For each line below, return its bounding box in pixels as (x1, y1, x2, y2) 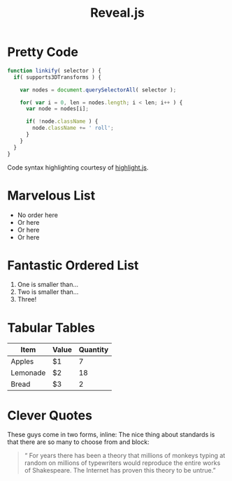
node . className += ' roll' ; (32, 124, 114, 132)
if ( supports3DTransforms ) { (13, 73, 101, 81)
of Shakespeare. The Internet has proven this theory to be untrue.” (24, 466, 216, 475)
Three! (17, 295, 37, 304)
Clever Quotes (7, 407, 93, 423)
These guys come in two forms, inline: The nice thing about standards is (7, 431, 215, 439)
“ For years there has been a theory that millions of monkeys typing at (24, 452, 226, 460)
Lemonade (10, 368, 46, 378)
